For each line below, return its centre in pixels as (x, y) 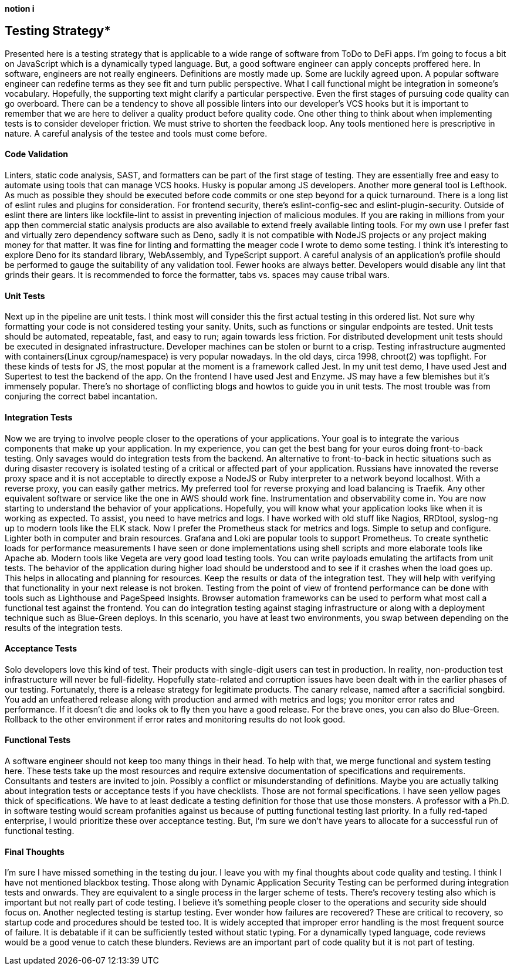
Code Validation (36, 154)
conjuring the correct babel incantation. (81, 396)
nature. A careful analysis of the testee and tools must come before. (136, 133)
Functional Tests (38, 740)
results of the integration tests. (64, 628)
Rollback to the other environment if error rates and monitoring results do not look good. (175, 719)
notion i (20, 9)
